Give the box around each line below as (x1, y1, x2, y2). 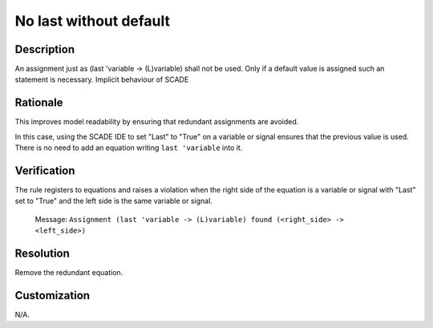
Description (14, 43, 75, 56)
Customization (14, 289, 91, 302)
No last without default (14, 12, 171, 30)
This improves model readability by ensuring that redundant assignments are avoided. (14, 117, 299, 127)
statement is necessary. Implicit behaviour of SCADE (14, 75, 189, 84)
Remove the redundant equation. (14, 268, 123, 277)
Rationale (14, 96, 63, 110)
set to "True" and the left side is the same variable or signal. (14, 196, 212, 206)
